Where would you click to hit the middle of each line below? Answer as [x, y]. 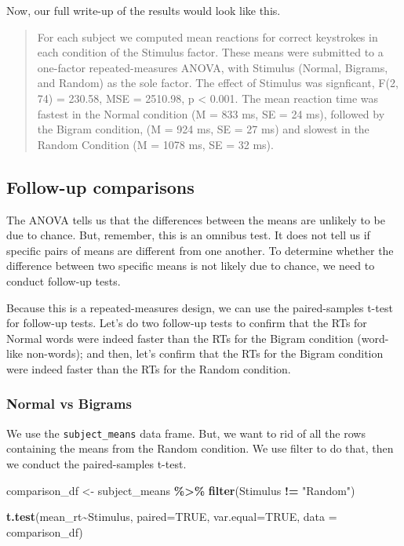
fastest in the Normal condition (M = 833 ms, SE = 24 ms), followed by [211, 113]
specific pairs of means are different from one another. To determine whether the [200, 250]
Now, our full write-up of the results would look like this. [144, 10]
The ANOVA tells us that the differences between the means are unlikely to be [196, 219]
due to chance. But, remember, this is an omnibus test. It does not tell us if [188, 235]
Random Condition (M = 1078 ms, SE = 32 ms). [155, 144]
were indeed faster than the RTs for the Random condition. [149, 368]
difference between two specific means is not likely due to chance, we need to [191, 266]
